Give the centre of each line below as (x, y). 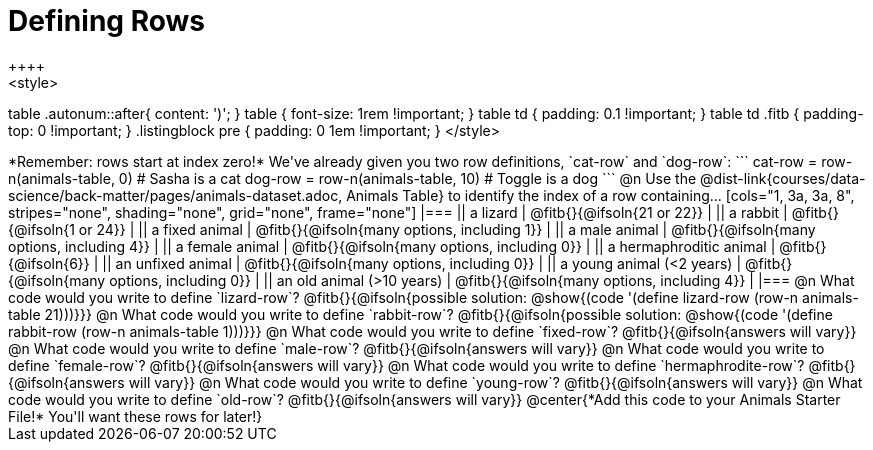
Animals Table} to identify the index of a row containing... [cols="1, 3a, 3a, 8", (600, 195)
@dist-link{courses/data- (783, 178)
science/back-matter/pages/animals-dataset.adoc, (175, 195)
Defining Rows (106, 21)
